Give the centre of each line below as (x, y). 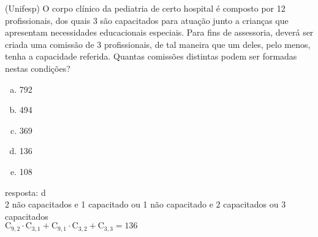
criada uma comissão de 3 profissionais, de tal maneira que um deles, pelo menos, (158, 44)
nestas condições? (38, 68)
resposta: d (25, 192)
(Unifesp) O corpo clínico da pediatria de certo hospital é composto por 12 (145, 8)
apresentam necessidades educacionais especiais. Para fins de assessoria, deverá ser (159, 32)
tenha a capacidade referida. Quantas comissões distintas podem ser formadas (151, 56)
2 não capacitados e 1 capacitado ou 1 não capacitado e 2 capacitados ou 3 (146, 204)
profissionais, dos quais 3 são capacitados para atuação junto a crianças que (147, 20)
